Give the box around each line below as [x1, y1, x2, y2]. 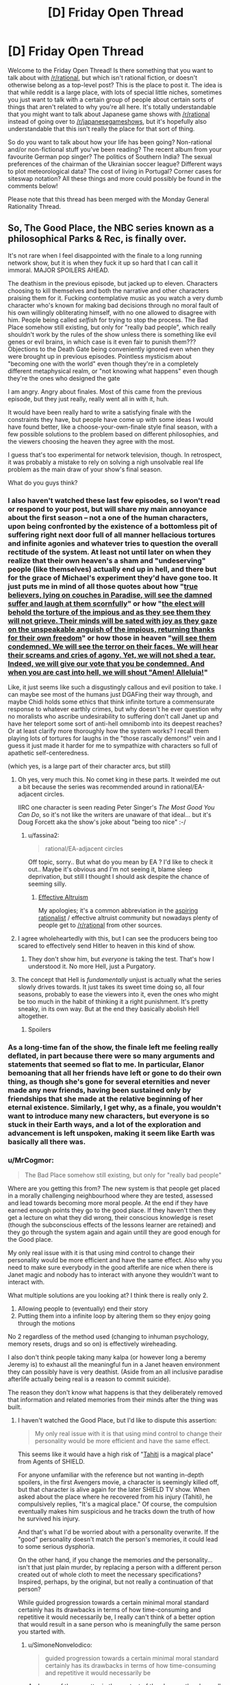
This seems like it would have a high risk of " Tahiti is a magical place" [17, 1450, 214, 1458]
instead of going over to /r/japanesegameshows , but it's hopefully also [8, 117, 207, 125]
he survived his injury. [17, 1515, 80, 1523]
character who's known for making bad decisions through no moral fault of [8, 301, 219, 309]
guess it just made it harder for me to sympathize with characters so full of [8, 741, 218, 750]
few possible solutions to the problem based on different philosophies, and [8, 429, 218, 438]
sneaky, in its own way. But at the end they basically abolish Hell [17, 1005, 199, 1013]
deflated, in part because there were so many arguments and [8, 1051, 215, 1060]
